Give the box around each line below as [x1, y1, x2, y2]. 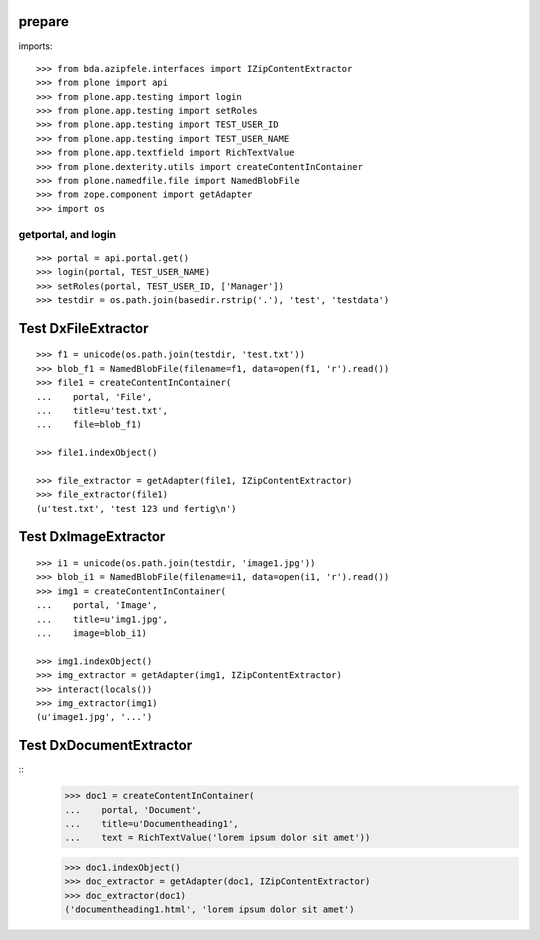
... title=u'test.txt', [36, 405, 169, 416]
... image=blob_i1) [36, 628, 148, 639]
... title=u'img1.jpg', [36, 613, 169, 625]
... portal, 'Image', [36, 600, 158, 611]
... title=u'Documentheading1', [64, 818, 239, 830]
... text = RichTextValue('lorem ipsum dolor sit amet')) [64, 832, 371, 844]
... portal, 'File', [36, 391, 153, 402]
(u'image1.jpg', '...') [36, 711, 153, 723]
